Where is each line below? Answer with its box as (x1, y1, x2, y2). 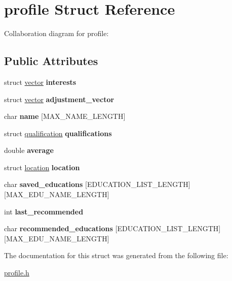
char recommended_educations (4, 223, 113, 234)
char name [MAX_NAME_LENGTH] (4, 111, 126, 121)
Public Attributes (4, 53, 98, 69)
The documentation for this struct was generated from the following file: (4, 250, 228, 261)
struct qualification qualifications (4, 128, 112, 138)
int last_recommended (4, 206, 84, 216)
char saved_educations (4, 179, 83, 190)
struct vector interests (4, 76, 76, 87)
